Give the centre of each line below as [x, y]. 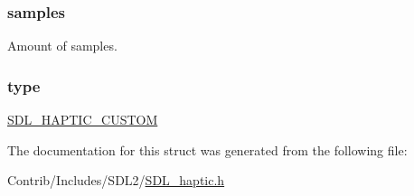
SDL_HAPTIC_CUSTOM [83, 120]
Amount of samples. [62, 46]
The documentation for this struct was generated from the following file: [207, 149]
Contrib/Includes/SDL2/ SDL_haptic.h [116, 180]
